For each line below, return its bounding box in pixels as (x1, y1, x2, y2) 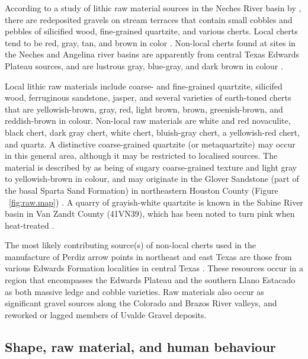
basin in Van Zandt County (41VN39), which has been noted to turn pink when (5, 207, 295, 220)
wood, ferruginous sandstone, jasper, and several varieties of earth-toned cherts (5, 91, 291, 104)
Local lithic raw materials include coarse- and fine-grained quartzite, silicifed (5, 79, 283, 92)
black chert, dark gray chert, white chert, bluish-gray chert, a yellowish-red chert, (5, 126, 300, 138)
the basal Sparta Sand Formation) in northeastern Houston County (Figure (5, 184, 278, 196)
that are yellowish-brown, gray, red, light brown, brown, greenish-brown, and (5, 102, 283, 115)
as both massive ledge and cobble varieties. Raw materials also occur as (5, 285, 264, 297)
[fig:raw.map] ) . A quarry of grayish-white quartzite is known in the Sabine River (9, 195, 303, 208)
